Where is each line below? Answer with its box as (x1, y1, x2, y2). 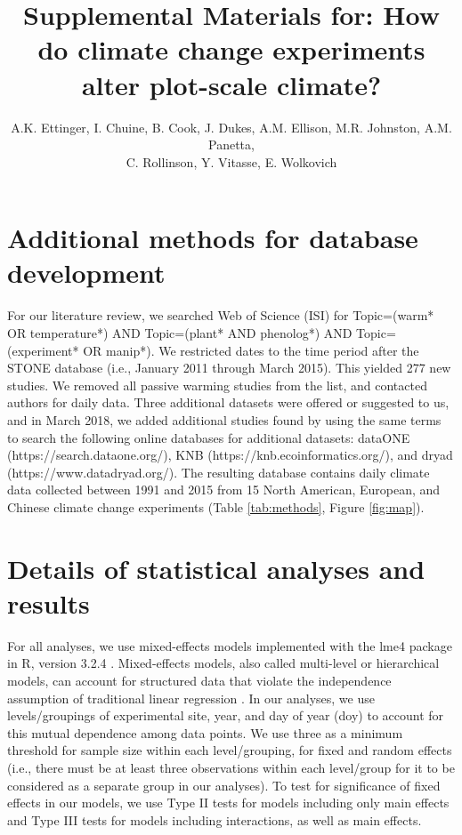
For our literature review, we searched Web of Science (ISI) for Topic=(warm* (7, 306, 434, 325)
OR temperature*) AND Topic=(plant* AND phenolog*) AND (7, 324, 353, 341)
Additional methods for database (7, 220, 418, 256)
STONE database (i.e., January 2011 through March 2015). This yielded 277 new (7, 358, 451, 377)
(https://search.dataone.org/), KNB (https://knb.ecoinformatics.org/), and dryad (7, 446, 453, 464)
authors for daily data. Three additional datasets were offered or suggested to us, (7, 393, 450, 412)
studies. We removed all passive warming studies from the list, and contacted (7, 375, 427, 394)
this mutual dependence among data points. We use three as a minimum (7, 723, 403, 742)
